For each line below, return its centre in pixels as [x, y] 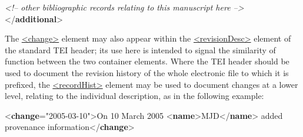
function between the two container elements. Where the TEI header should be [147, 61]
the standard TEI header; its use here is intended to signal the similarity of [140, 49]
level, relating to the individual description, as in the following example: [134, 96]
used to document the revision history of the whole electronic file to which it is [147, 72]
